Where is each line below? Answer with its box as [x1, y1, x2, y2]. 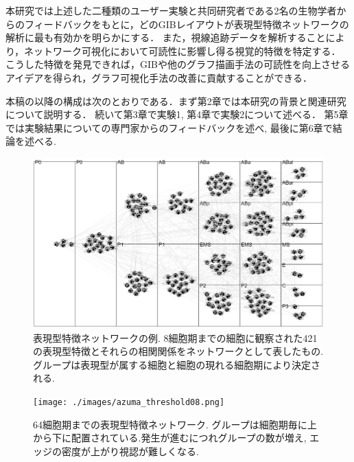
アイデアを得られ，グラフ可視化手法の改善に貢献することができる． [5, 70, 313, 84]
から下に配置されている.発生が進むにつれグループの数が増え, [33, 430, 307, 445]
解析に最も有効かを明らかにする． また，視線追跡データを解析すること [5, 30, 326, 45]
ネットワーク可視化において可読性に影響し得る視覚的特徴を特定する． [24, 43, 341, 58]
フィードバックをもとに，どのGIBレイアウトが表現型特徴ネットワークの [24, 16, 349, 31]
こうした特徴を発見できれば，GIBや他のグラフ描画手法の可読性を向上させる [5, 57, 350, 71]
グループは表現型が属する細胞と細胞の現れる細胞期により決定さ [33, 357, 320, 371]
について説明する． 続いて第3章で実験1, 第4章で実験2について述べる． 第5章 [5, 107, 349, 122]
